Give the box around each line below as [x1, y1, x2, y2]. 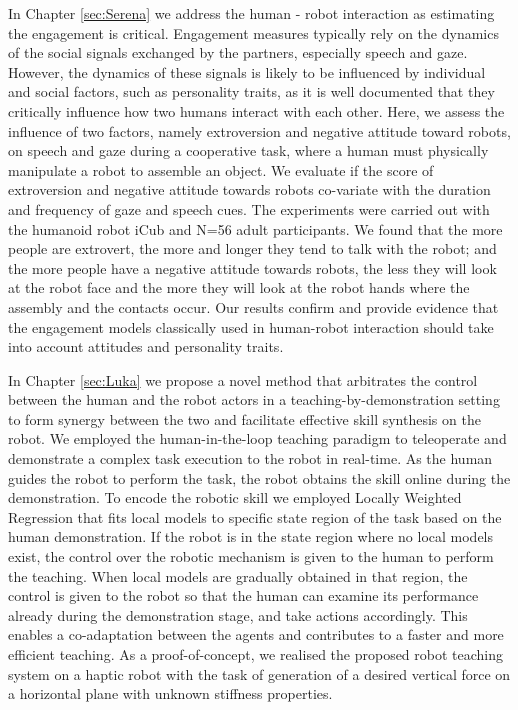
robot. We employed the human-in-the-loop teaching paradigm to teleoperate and [8, 428, 507, 449]
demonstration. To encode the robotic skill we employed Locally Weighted [8, 487, 462, 508]
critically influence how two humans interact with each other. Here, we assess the [8, 100, 505, 121]
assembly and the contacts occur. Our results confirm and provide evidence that [8, 296, 499, 317]
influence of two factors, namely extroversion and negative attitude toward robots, [8, 120, 511, 141]
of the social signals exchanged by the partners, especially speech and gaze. [8, 42, 468, 63]
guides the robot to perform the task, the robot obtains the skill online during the [8, 467, 511, 488]
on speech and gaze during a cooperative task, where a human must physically [8, 140, 489, 161]
